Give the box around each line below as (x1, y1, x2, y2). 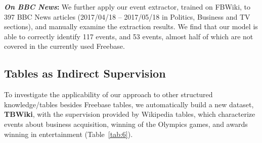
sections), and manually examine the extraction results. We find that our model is (4, 21, 258, 32)
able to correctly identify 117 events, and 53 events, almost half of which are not (4, 31, 253, 41)
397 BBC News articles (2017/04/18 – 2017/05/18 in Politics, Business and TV (4, 11, 250, 22)
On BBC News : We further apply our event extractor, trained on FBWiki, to (4, 2, 251, 12)
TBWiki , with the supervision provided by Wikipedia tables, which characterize (4, 109, 255, 119)
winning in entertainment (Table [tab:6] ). (4, 128, 133, 139)
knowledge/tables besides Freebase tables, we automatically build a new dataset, (4, 99, 254, 109)
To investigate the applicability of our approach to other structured (4, 89, 213, 100)
